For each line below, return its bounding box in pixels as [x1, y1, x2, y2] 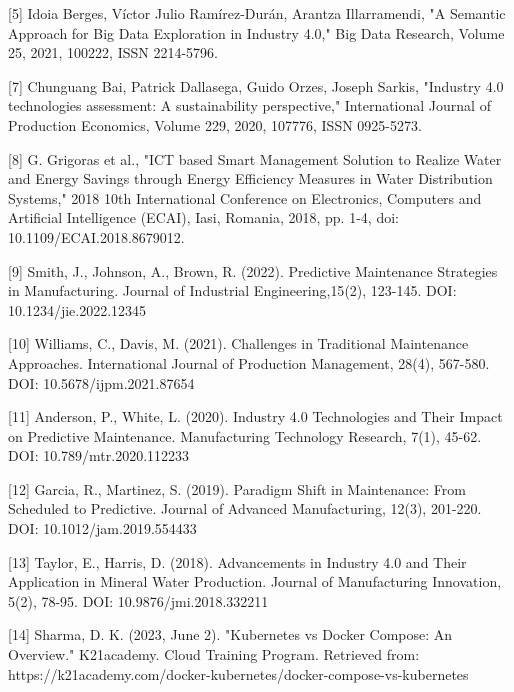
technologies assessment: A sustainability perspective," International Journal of [8, 95, 491, 116]
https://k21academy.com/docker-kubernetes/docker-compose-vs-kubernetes [8, 663, 469, 684]
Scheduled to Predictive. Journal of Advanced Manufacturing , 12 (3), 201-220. [8, 498, 482, 519]
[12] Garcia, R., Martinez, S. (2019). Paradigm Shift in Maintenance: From [8, 478, 466, 499]
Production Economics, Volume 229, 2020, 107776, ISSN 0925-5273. [8, 114, 422, 135]
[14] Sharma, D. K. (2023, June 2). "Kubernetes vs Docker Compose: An [8, 624, 453, 645]
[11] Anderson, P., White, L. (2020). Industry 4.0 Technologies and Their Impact [8, 406, 503, 427]
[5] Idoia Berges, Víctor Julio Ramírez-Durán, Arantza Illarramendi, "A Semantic [8, 3, 506, 23]
